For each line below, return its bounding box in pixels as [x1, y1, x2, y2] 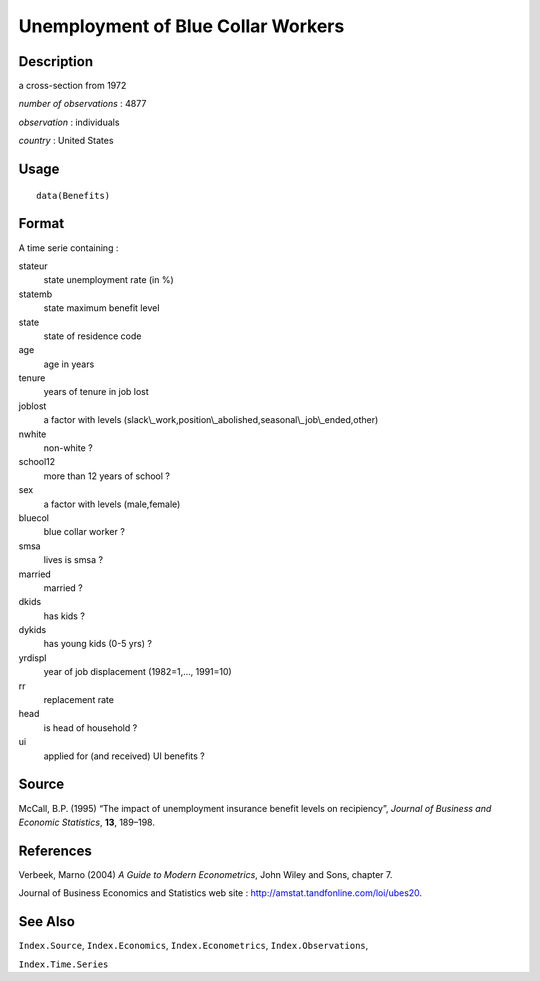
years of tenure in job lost [43, 386, 149, 398]
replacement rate [43, 694, 115, 706]
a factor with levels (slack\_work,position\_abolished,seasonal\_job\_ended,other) [43, 414, 379, 426]
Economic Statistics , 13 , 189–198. [18, 816, 155, 828]
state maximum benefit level [43, 302, 160, 314]
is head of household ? [43, 721, 138, 734]
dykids [18, 624, 47, 636]
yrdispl [18, 651, 47, 664]
